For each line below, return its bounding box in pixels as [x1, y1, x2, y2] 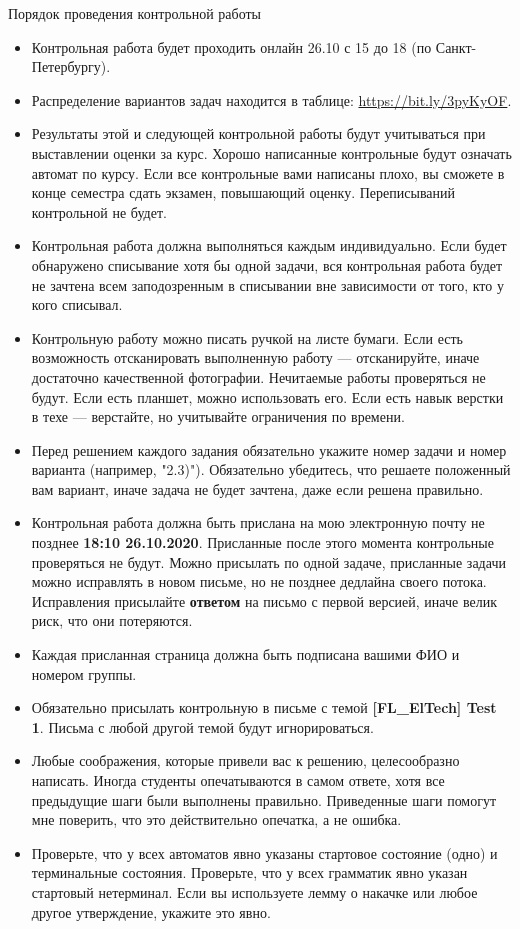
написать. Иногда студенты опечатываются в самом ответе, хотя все [31, 770, 445, 790]
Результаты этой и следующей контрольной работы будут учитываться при [31, 123, 486, 144]
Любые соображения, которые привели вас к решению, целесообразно [31, 750, 460, 771]
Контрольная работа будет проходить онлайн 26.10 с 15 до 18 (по [31, 36, 432, 57]
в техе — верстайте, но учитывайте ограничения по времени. [31, 406, 405, 427]
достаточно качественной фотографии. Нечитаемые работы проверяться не [31, 366, 486, 387]
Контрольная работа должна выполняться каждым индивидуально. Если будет [31, 235, 507, 256]
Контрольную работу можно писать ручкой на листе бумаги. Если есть [31, 327, 464, 348]
